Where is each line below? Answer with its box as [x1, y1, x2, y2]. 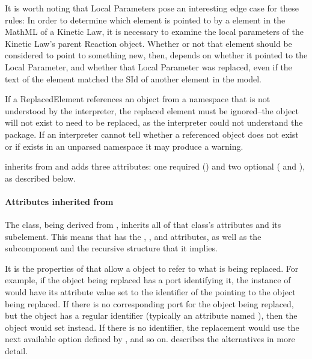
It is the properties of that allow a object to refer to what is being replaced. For [5, 262, 299, 274]
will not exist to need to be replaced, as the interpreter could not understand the [5, 116, 303, 129]
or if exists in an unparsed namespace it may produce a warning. [5, 140, 243, 152]
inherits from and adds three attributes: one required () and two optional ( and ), [5, 160, 305, 173]
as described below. [5, 171, 76, 184]
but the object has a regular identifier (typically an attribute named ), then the [5, 309, 298, 322]
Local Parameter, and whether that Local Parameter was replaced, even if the [5, 60, 292, 73]
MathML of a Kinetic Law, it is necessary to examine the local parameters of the [5, 25, 304, 38]
